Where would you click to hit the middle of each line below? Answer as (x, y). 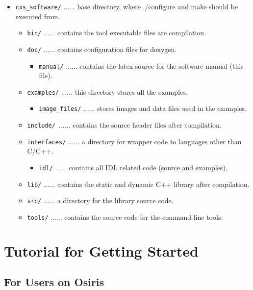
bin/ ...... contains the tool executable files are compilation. (117, 33)
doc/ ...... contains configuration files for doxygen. (102, 49)
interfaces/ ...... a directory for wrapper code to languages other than (134, 141)
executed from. (38, 16)
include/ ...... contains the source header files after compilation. (124, 125)
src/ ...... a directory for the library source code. (100, 200)
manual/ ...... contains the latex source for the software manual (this (141, 66)
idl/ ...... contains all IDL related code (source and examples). (133, 168)
